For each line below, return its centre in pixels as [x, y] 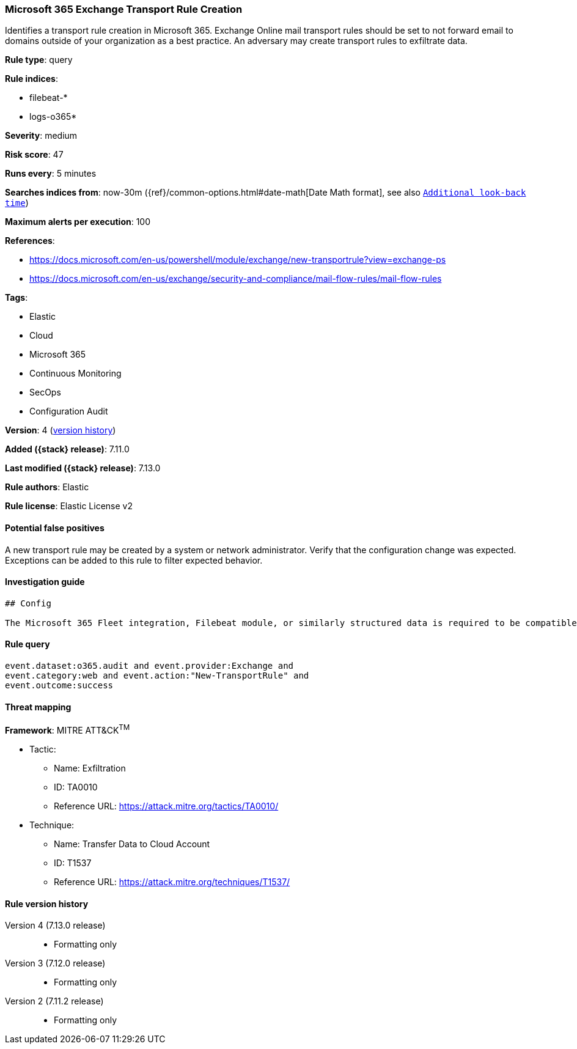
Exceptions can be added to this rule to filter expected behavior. [134, 560]
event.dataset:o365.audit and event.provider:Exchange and [149, 666]
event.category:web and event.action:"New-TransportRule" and [157, 676]
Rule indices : [31, 79]
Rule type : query [39, 60]
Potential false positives [55, 528]
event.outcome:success [59, 686]
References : [30, 241]
